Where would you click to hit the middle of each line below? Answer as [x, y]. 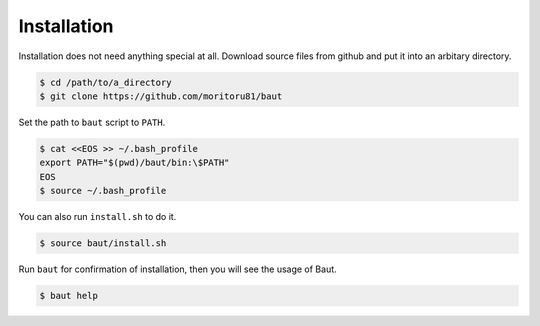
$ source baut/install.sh [103, 243]
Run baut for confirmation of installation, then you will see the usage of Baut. [177, 269]
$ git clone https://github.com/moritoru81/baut [161, 96]
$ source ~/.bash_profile [103, 191]
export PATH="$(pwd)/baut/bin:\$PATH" [134, 163]
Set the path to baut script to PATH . [92, 122]
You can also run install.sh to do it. [97, 217]
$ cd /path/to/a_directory [105, 82]
